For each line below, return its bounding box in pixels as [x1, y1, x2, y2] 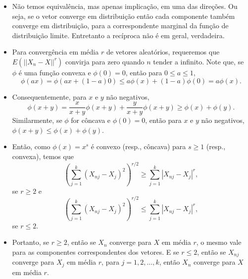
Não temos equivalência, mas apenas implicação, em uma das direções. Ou [12, 1, 238, 11]
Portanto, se [12, 237, 49, 247]
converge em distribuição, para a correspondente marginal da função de [12, 20, 229, 31]
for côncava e [71, 115, 111, 125]
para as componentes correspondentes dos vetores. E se [12, 246, 179, 257]
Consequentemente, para [12, 91, 87, 102]
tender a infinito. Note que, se [153, 56, 244, 66]
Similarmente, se [12, 115, 62, 125]
